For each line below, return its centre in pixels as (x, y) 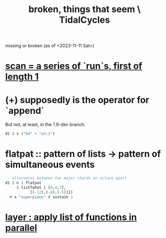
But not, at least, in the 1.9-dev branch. (45, 125)
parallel (21, 228)
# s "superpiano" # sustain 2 (41, 197)
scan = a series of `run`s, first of (74, 66)
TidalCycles (85, 20)
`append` (25, 111)
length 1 (22, 77)
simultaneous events (50, 165)
